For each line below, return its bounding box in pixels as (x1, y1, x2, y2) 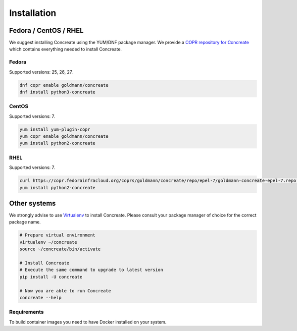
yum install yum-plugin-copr (19, 126, 91, 132)
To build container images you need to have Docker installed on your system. (9, 319, 167, 325)
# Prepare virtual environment (19, 232, 96, 238)
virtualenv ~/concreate (19, 239, 78, 245)
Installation (9, 7, 56, 18)
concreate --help (19, 295, 62, 300)
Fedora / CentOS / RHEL (9, 26, 84, 35)
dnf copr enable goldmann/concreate (19, 82, 109, 88)
